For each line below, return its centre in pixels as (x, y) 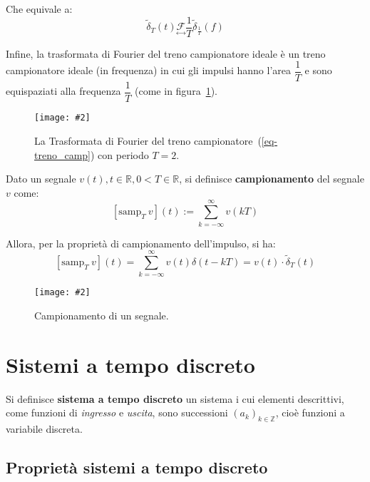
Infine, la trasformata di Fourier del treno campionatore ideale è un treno (166, 53)
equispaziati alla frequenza (63, 91)
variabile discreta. (44, 429)
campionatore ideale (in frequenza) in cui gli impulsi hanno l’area (149, 70)
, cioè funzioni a (310, 412)
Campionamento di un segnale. (102, 315)
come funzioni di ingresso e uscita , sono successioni (117, 412)
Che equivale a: (39, 9)
